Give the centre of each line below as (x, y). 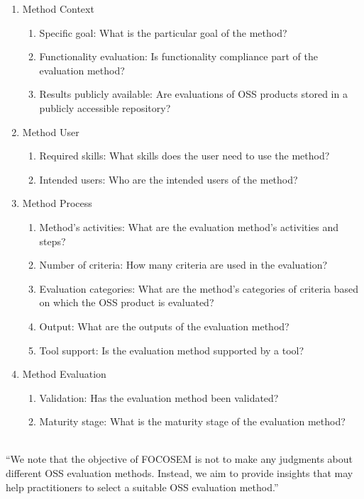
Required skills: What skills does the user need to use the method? (184, 156)
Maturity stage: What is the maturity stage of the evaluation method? (192, 421)
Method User (51, 131)
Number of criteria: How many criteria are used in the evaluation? (183, 265)
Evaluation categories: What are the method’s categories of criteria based (199, 288)
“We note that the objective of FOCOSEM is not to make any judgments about (179, 459)
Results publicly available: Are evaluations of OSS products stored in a (193, 94)
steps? (53, 241)
